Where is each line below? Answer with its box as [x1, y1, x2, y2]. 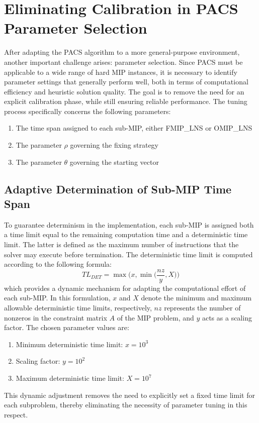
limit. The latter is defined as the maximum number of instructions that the [4, 239, 239, 250]
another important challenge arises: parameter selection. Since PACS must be [4, 56, 243, 67]
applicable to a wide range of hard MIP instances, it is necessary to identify [4, 66, 237, 77]
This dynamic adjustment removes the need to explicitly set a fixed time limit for [4, 389, 255, 400]
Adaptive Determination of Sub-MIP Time [4, 181, 232, 196]
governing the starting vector [69, 156, 159, 167]
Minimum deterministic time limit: [16, 339, 123, 349]
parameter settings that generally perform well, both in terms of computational [4, 76, 248, 87]
